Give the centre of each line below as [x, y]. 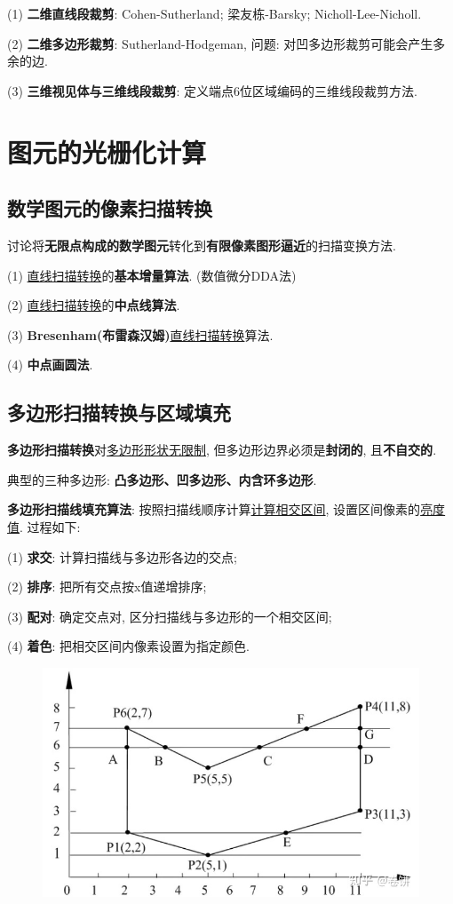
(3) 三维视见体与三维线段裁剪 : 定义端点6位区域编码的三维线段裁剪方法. [213, 90]
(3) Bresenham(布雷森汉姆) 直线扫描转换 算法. [140, 334]
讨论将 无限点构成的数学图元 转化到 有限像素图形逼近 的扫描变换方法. [202, 245]
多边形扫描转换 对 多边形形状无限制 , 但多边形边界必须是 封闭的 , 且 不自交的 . [222, 450]
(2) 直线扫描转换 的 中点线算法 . [94, 305]
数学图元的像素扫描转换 [110, 208]
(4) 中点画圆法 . [50, 365]
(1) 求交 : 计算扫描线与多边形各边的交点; [123, 556]
